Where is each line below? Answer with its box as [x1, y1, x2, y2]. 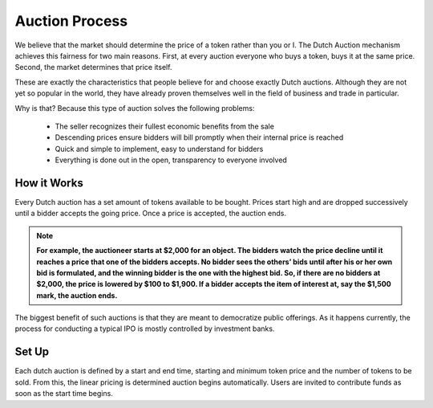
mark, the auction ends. [36, 290, 118, 300]
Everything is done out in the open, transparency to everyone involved [55, 155, 288, 165]
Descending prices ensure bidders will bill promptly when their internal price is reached [55, 133, 344, 142]
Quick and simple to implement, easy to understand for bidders [55, 144, 264, 153]
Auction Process [14, 12, 128, 30]
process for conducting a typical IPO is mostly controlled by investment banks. [14, 324, 275, 333]
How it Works [14, 176, 83, 190]
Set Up [14, 345, 50, 359]
